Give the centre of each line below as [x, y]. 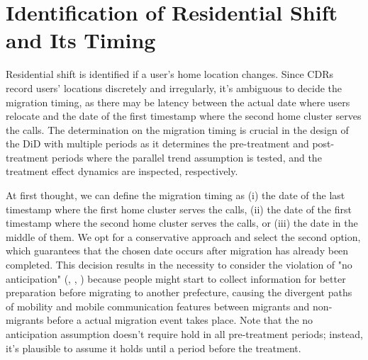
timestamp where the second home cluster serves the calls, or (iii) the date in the [182, 223]
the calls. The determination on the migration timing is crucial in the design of [177, 129]
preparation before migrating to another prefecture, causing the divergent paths [179, 292]
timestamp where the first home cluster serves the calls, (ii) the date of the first [179, 209]
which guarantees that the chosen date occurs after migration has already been [177, 251]
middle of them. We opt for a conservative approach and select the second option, [183, 236]
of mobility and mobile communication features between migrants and [158, 306]
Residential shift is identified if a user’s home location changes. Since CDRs [169, 74]
